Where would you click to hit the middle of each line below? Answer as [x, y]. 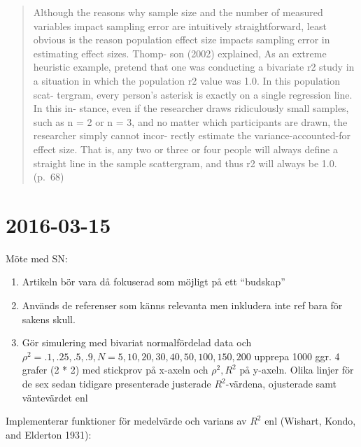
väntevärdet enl [55, 397]
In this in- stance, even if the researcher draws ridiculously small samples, [191, 108]
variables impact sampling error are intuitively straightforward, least [180, 26]
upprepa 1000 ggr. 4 [297, 356]
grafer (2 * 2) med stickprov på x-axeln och [115, 370]
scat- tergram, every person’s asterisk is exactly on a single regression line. [193, 94]
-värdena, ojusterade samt [281, 383]
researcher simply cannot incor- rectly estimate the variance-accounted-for [192, 135]
